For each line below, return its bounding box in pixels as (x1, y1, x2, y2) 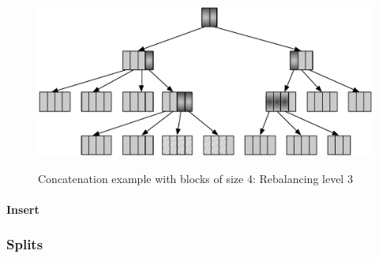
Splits (6, 234, 43, 254)
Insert (6, 200, 39, 217)
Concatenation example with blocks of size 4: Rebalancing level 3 (38, 170, 353, 186)
